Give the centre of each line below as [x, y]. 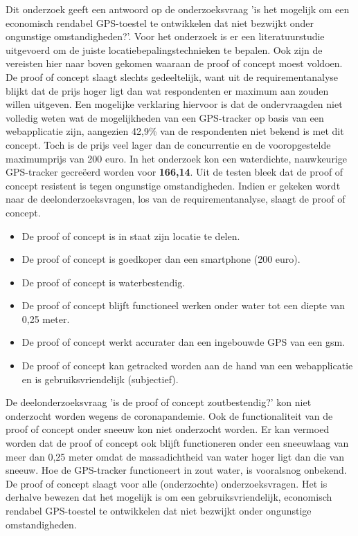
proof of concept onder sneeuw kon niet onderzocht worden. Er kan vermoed [168, 429]
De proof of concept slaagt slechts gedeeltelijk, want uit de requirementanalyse [172, 76]
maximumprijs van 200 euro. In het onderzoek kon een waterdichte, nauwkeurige [176, 158]
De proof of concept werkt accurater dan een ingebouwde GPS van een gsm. [183, 342]
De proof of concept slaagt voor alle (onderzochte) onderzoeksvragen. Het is [167, 483]
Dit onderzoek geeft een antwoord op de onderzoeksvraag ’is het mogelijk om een [178, 9]
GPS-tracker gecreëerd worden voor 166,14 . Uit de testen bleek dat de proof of [174, 172]
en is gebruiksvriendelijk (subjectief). [100, 379]
